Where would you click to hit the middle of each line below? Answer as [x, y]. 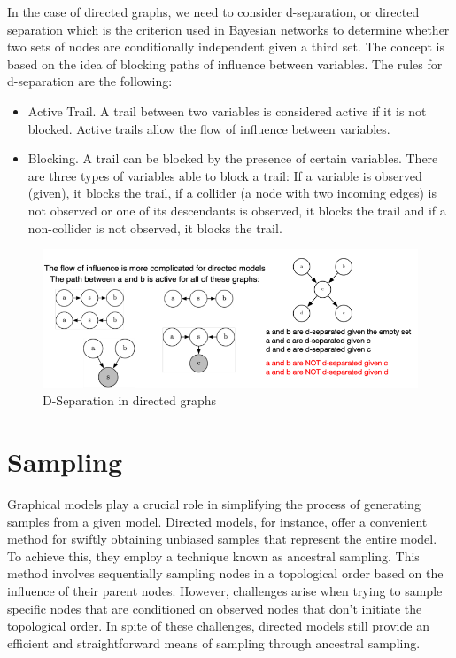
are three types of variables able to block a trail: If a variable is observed [225, 175]
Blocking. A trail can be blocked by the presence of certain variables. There [233, 158]
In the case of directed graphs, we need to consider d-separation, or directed [213, 12]
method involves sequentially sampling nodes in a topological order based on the [225, 573]
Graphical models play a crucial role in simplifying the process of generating [214, 504]
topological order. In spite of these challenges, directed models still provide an [218, 626]
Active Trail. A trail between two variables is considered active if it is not [227, 110]
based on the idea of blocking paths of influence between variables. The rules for [225, 63]
